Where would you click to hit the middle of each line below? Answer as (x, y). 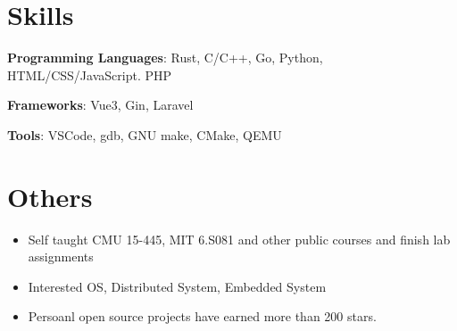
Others (50, 196)
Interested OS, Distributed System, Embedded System (177, 286)
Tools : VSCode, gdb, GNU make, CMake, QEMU (145, 134)
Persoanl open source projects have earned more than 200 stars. (202, 316)
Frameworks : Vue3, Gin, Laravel (100, 105)
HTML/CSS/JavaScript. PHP (90, 74)
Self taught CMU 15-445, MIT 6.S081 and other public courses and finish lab (239, 239)
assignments (61, 257)
